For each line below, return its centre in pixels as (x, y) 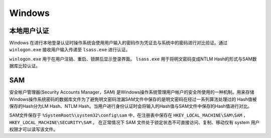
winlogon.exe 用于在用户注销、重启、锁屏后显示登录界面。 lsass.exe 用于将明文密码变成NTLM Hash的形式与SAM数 (133, 59)
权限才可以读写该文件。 (33, 129)
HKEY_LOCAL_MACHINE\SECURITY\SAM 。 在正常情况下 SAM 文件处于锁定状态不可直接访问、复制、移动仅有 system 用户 (134, 122)
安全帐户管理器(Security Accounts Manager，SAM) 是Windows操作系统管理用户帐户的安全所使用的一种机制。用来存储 (132, 92)
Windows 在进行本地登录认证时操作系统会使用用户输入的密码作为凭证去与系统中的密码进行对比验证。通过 (118, 43)
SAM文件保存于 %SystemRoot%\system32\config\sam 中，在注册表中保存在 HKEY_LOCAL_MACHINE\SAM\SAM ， (128, 115)
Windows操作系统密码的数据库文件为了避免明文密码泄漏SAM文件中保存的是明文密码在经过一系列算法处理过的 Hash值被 (133, 99)
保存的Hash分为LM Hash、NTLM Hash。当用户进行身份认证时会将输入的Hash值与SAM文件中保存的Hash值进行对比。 (131, 106)
